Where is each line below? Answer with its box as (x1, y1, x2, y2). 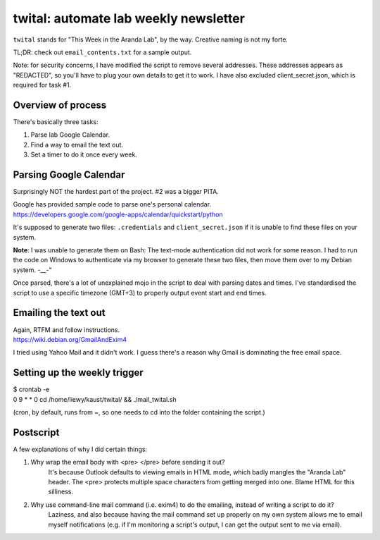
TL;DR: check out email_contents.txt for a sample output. (13, 48, 192, 56)
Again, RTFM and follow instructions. (13, 325, 120, 334)
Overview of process (13, 99, 107, 111)
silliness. (48, 487, 74, 496)
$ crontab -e (13, 385, 50, 394)
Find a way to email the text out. (30, 140, 123, 149)
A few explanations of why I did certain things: (13, 445, 148, 453)
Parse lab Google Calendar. (30, 130, 110, 139)
